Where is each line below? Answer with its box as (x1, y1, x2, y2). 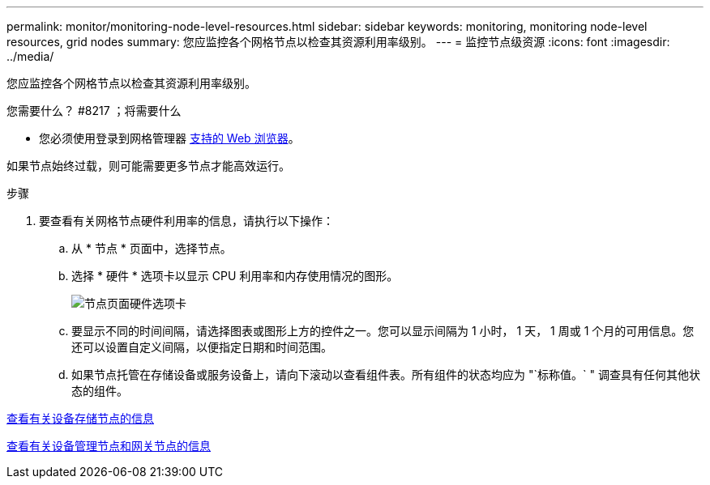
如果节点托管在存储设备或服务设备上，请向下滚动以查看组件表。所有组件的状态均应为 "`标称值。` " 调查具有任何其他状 (71, 368, 700, 381)
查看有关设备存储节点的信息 (6, 411, 154, 425)
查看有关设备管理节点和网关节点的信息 (6, 439, 211, 453)
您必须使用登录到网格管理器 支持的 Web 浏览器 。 (39, 131, 300, 145)
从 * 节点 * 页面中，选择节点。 (71, 241, 232, 255)
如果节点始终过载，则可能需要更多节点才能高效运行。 (6, 159, 290, 172)
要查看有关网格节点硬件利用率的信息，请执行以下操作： (39, 214, 334, 228)
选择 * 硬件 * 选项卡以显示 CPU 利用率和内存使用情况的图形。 (71, 269, 399, 283)
